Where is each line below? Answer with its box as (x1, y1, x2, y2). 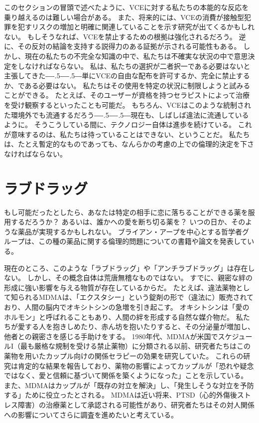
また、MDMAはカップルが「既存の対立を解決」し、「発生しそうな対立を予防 (4, 380, 254, 390)
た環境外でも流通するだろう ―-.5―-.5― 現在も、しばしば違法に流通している (4, 109, 249, 120)
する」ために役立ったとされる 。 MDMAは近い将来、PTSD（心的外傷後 (4, 390, 237, 400)
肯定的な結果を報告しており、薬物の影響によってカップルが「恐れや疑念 (17, 360, 254, 371)
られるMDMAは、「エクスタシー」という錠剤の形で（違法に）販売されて (17, 292, 254, 302)
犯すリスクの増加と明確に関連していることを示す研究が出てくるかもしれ (17, 21, 255, 32)
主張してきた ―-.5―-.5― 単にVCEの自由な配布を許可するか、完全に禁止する (4, 70, 250, 81)
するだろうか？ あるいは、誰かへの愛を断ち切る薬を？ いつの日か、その (10, 216, 246, 227)
